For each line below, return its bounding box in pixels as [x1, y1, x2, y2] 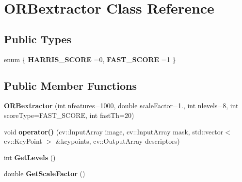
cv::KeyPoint [4, 136, 42, 146]
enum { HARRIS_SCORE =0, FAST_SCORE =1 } [4, 54, 176, 64]
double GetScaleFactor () [4, 168, 85, 179]
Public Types [4, 31, 72, 46]
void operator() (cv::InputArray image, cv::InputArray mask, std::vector [4, 126, 224, 136]
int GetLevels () [4, 152, 56, 162]
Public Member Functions [4, 78, 137, 93]
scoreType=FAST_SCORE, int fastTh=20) [4, 110, 134, 120]
